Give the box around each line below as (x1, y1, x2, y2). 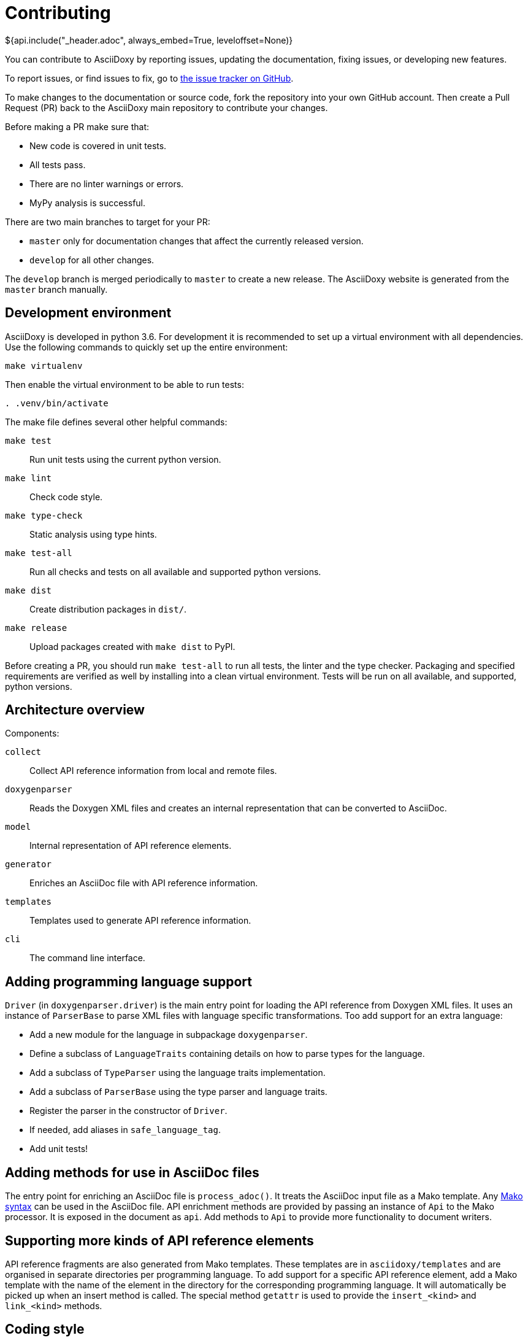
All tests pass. (29, 159, 86, 170)
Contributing (5, 2, 111, 23)
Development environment (5, 305, 172, 321)
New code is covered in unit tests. (29, 140, 167, 151)
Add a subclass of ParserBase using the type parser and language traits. (29, 1086, 327, 1097)
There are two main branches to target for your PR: (5, 216, 210, 227)
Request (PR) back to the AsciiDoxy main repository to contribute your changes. (5, 102, 328, 113)
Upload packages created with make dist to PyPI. (29, 641, 235, 652)
